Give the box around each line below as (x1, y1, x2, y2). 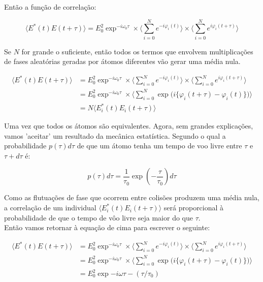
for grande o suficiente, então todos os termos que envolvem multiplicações (21, 46, 253, 56)
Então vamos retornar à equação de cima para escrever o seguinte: (4, 222, 210, 233)
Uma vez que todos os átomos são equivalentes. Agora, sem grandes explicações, (4, 120, 253, 131)
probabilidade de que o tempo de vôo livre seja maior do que (4, 212, 193, 223)
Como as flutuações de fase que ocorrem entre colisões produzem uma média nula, (4, 192, 259, 203)
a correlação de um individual (4, 202, 96, 213)
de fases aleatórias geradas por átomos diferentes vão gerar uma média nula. (4, 56, 241, 67)
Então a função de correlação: (4, 2, 96, 12)
